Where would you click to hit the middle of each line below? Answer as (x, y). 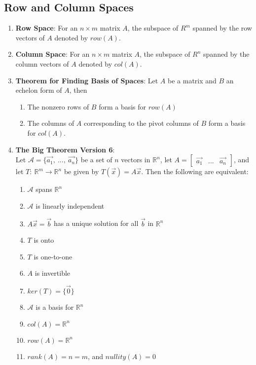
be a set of (96, 160)
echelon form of (39, 90)
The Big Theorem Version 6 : (65, 149)
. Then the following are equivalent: (195, 171)
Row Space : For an (47, 28)
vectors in (136, 160)
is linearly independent (70, 205)
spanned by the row (222, 28)
